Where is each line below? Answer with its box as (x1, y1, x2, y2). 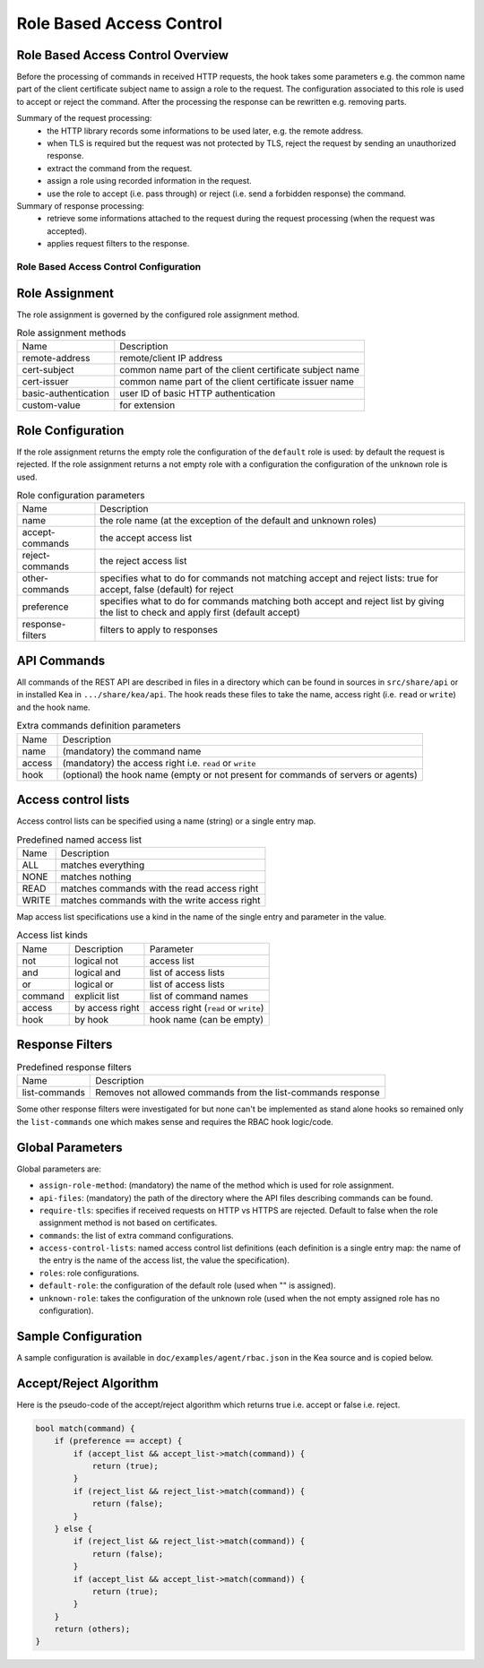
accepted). (47, 225, 87, 237)
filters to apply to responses (99, 624, 219, 636)
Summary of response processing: (16, 200, 145, 211)
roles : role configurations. (39, 1267, 140, 1278)
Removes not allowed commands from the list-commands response (95, 1086, 380, 1099)
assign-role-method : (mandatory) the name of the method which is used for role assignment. (39, 1180, 394, 1191)
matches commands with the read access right (60, 882, 259, 894)
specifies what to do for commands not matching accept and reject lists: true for (99, 572, 439, 584)
